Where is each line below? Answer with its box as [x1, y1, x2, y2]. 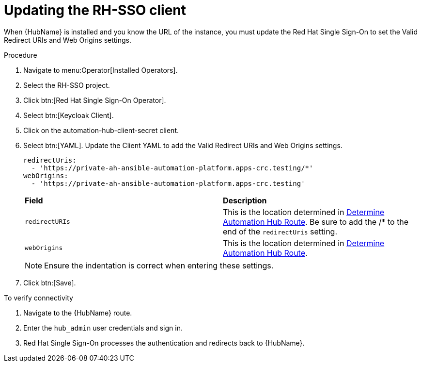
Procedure [4, 50, 37, 59]
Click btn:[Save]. [23, 278, 76, 287]
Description [223, 195, 267, 205]
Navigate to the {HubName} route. [23, 308, 132, 317]
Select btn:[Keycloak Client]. [23, 111, 114, 119]
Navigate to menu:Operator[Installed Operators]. [23, 66, 178, 74]
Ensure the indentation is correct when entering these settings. [44, 260, 274, 270]
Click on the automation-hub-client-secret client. [23, 126, 179, 134]
